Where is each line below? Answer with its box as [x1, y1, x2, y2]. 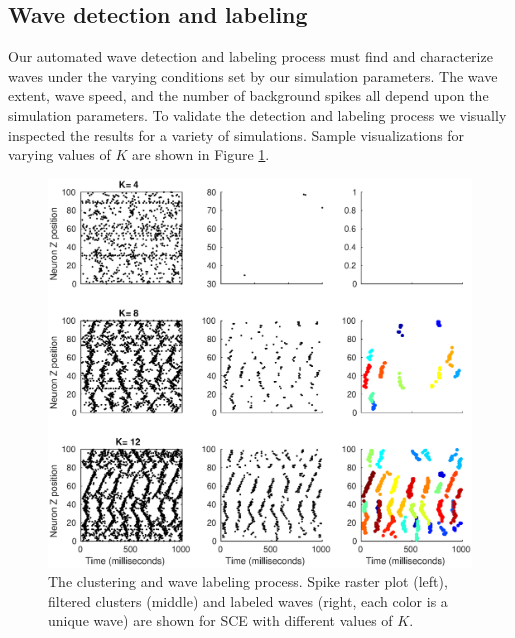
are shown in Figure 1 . [132, 144, 270, 165]
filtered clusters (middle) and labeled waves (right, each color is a [48, 590, 448, 611]
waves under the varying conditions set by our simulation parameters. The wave [8, 65, 498, 86]
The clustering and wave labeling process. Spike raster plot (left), [48, 571, 448, 592]
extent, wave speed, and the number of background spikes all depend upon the [8, 85, 489, 106]
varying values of [8, 144, 111, 165]
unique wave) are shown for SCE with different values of [48, 610, 393, 631]
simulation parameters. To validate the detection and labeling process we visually [8, 104, 507, 125]
